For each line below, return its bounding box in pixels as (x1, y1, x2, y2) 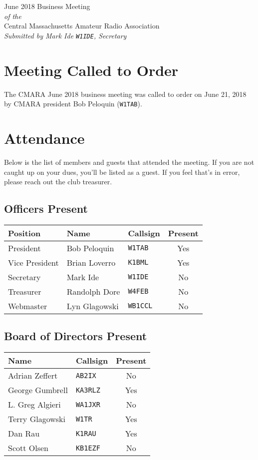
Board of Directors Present (4, 328, 147, 344)
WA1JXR (75, 400, 100, 409)
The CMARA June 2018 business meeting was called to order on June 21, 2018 (4, 88, 247, 99)
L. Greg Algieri (8, 399, 61, 411)
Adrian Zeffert (8, 370, 58, 382)
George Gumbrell (8, 384, 68, 396)
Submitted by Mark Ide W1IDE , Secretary (4, 30, 127, 40)
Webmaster (8, 300, 47, 312)
